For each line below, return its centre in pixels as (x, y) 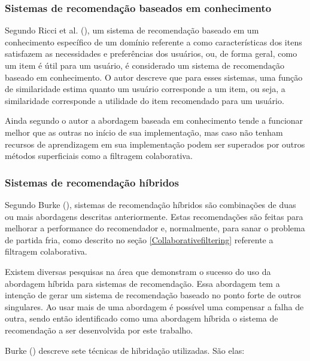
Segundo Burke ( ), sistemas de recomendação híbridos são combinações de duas (151, 204)
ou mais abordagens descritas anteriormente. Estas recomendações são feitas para (154, 216)
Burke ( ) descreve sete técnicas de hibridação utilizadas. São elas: (125, 350)
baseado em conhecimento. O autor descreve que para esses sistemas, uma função (154, 77)
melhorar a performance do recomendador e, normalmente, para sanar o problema (155, 228)
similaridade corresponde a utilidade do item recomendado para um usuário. (145, 100)
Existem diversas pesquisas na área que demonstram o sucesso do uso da (138, 271)
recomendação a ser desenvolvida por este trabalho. (99, 330)
